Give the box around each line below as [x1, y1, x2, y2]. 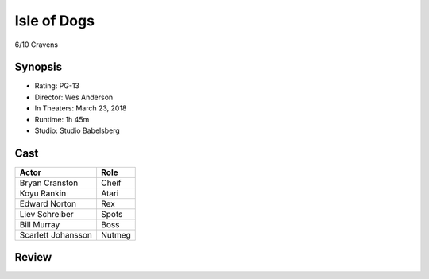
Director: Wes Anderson [34, 92, 114, 102]
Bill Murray [19, 219, 60, 230]
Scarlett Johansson [19, 229, 93, 240]
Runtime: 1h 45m [34, 114, 90, 124]
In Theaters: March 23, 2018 [34, 103, 127, 113]
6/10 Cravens [14, 40, 59, 49]
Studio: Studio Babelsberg [34, 126, 121, 135]
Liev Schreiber [19, 208, 75, 219]
